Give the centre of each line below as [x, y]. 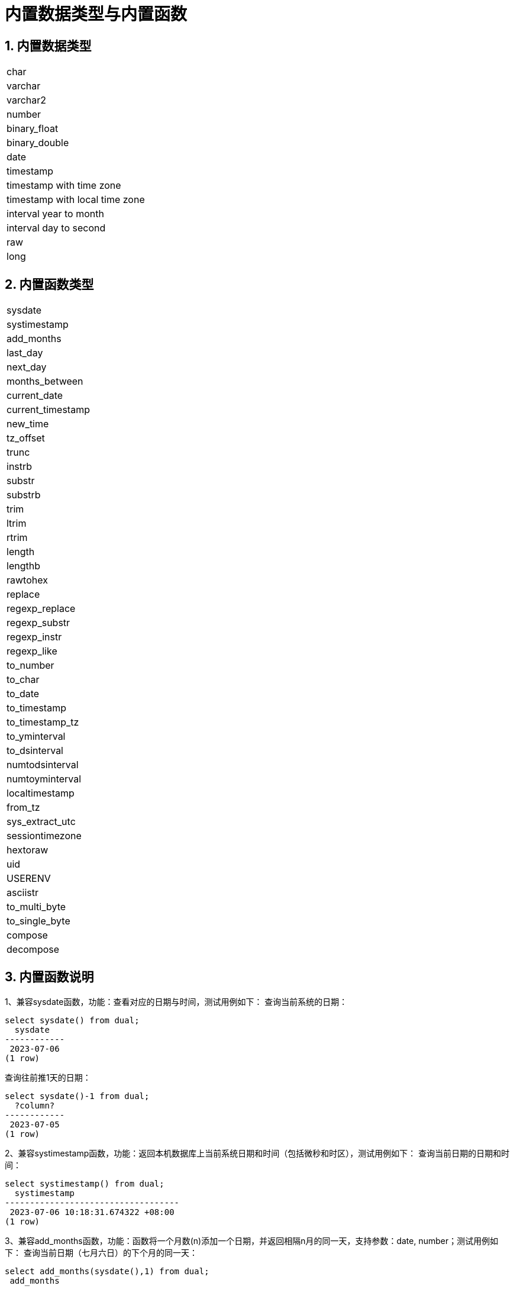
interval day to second [56, 228]
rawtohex [27, 580]
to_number [30, 666]
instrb [20, 467]
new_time [28, 424]
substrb [24, 495]
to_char [23, 680]
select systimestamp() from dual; [85, 1183]
